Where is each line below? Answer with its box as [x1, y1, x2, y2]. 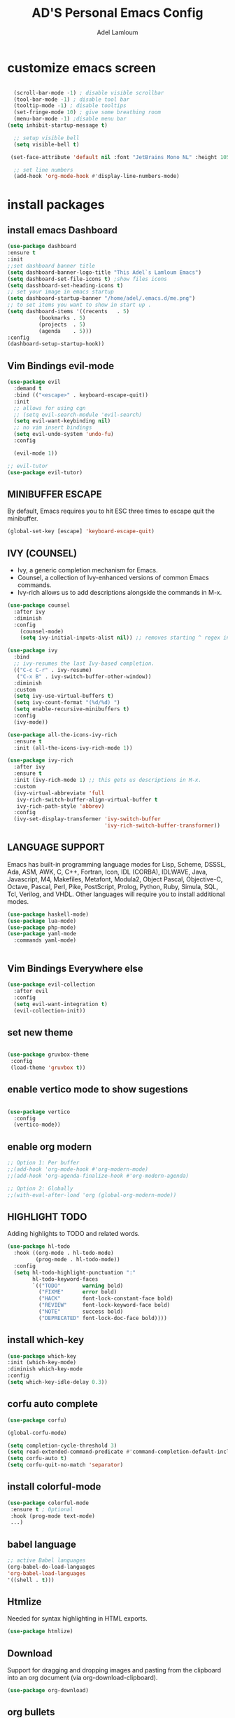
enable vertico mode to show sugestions [7, 1084, 189, 1096]
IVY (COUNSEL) [7, 547, 78, 559]
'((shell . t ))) [7, 1576, 55, 1583]
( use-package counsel [7, 602, 71, 609]
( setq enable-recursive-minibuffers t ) [13, 706, 130, 713]
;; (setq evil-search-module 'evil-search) [13, 411, 142, 418]
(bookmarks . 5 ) [38, 314, 86, 322]
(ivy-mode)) [13, 718, 49, 726]
